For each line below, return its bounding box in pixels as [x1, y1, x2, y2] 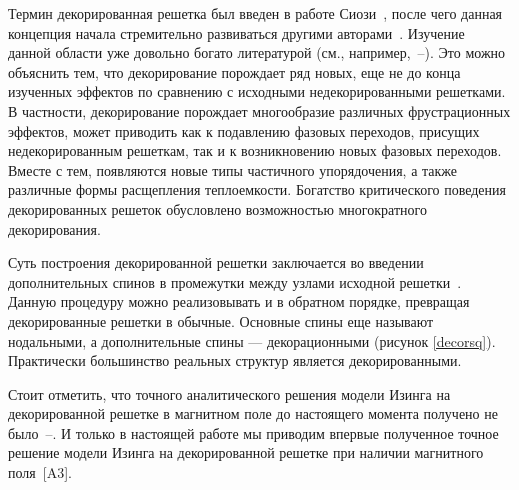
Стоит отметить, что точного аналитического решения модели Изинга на [8, 383, 451, 404]
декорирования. [8, 218, 101, 239]
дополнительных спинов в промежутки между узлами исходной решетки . [8, 271, 462, 292]
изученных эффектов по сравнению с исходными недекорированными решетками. [8, 81, 506, 102]
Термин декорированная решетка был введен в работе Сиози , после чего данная [8, 3, 503, 23]
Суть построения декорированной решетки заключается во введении [8, 252, 424, 273]
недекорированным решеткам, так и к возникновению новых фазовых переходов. [8, 140, 502, 161]
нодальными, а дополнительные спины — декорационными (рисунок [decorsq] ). [8, 330, 496, 351]
